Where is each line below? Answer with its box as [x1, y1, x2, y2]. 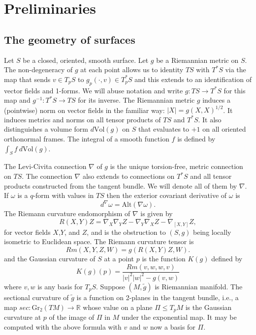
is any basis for [37, 281, 83, 291]
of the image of [49, 311, 95, 322]
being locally [193, 226, 231, 237]
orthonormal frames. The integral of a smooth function [4, 134, 169, 144]
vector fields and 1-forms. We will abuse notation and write [4, 85, 183, 95]
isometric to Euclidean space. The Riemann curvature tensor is [4, 236, 194, 247]
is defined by [177, 134, 216, 144]
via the [225, 64, 246, 75]
